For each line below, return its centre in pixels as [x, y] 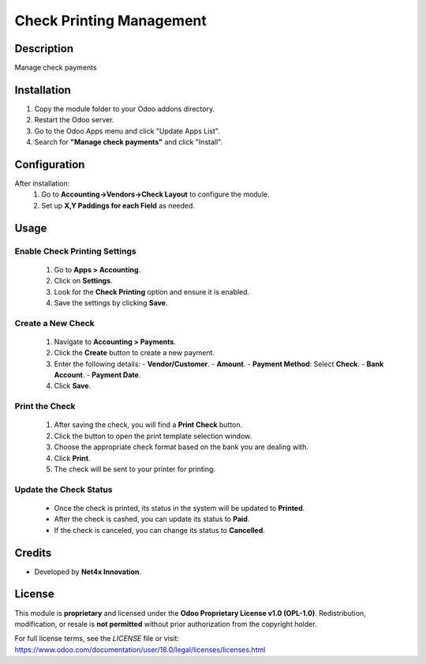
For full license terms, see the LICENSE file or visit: [97, 639]
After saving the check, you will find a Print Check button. [148, 425]
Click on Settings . [84, 281]
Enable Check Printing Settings [76, 251]
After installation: [42, 184]
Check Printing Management [110, 21]
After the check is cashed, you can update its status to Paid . [152, 519]
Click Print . [72, 458]
